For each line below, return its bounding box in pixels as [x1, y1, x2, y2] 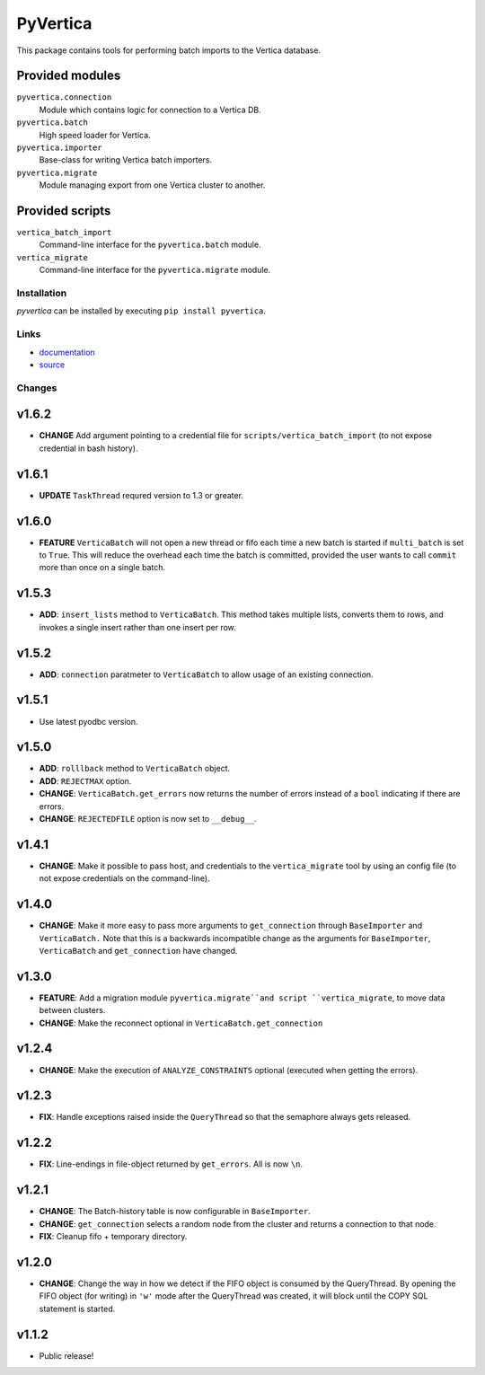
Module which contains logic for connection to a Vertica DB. [39, 104, 262, 115]
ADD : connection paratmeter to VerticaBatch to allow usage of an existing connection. [39, 669, 374, 680]
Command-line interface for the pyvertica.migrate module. [39, 265, 271, 276]
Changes [16, 382, 57, 394]
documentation [39, 347, 96, 357]
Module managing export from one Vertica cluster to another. [39, 180, 266, 190]
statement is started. [39, 1303, 116, 1314]
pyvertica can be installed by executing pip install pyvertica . [16, 305, 267, 316]
